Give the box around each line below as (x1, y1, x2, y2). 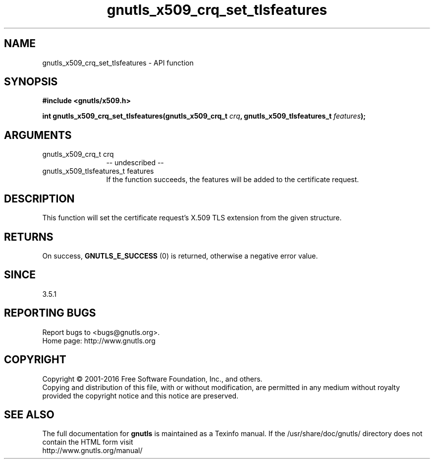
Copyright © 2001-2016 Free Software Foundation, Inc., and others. (42, 374, 263, 383)
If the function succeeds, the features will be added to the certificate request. (106, 175, 359, 184)
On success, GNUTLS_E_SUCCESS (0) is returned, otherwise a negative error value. (42, 251, 318, 260)
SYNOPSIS (4, 75, 58, 88)
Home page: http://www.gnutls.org (42, 336, 156, 345)
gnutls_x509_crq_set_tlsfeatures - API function (42, 58, 194, 67)
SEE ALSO (4, 408, 54, 421)
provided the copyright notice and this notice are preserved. (42, 391, 239, 400)
